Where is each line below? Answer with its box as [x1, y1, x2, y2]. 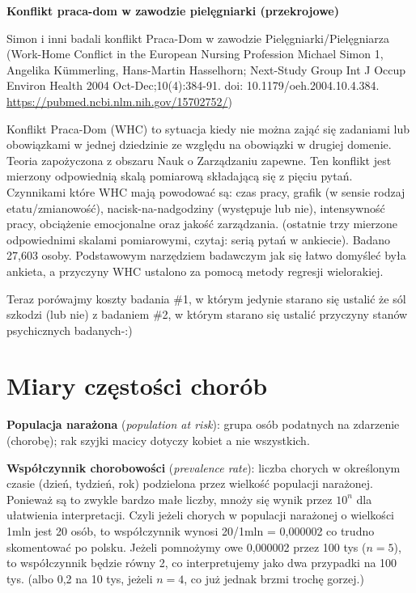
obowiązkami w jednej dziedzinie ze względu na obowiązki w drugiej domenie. [6, 136, 392, 153]
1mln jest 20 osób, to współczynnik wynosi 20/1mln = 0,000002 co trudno [6, 522, 375, 539]
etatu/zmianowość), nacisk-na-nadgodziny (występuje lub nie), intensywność [6, 199, 385, 216]
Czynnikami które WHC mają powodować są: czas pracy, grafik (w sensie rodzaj [6, 183, 405, 200]
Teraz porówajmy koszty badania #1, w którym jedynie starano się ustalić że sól [6, 290, 406, 307]
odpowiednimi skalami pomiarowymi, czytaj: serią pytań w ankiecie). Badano [6, 231, 391, 248]
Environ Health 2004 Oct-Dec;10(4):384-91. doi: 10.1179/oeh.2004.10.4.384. [6, 77, 380, 94]
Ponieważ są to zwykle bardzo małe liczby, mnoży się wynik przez [6, 490, 333, 507]
